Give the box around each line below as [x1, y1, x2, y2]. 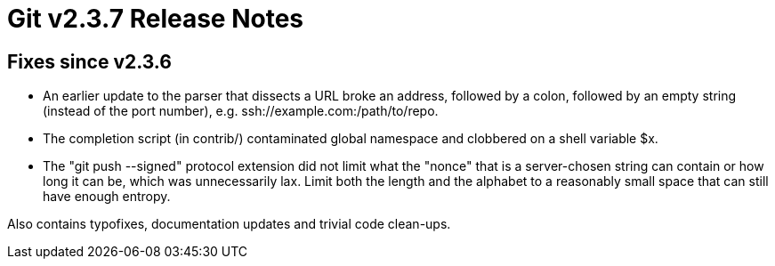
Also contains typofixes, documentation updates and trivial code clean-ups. [7, 216, 451, 232]
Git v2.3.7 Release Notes [7, 4, 304, 34]
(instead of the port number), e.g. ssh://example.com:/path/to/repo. [43, 103, 439, 119]
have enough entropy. [43, 189, 171, 205]
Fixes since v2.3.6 [7, 50, 172, 73]
